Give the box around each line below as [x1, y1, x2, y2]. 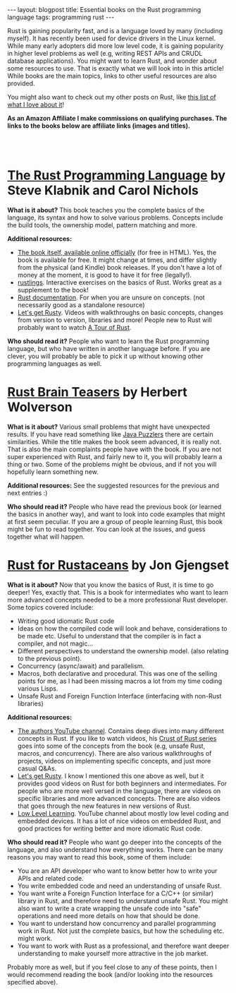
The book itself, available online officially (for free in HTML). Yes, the [17, 248, 217, 256]
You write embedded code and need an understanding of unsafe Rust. [17, 881, 222, 890]
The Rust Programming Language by [7, 167, 226, 184]
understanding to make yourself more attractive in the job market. [17, 949, 209, 958]
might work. [17, 934, 53, 942]
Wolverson [7, 399, 73, 415]
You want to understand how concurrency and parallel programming [17, 919, 216, 927]
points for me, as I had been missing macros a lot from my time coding [17, 677, 223, 685]
